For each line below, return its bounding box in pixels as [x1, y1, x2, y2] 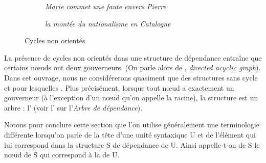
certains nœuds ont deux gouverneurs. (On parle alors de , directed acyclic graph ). [4, 62, 261, 73]
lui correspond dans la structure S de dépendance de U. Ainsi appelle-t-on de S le [4, 139, 260, 150]
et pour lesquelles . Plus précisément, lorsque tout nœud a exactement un [4, 82, 234, 93]
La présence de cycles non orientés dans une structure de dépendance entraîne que [4, 52, 262, 63]
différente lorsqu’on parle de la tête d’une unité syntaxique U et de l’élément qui [4, 129, 256, 140]
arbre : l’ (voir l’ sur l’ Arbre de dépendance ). [4, 102, 143, 113]
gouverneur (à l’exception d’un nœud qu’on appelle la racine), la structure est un [4, 92, 258, 103]
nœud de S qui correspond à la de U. [4, 149, 120, 160]
